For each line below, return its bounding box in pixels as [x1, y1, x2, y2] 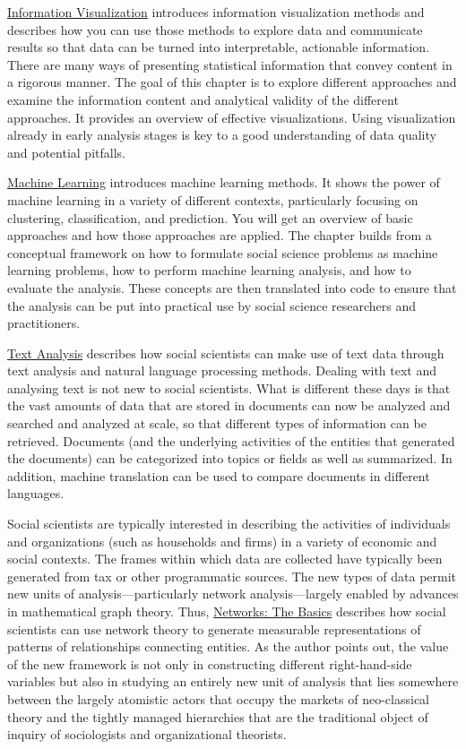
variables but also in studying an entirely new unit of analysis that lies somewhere [7, 672, 459, 691]
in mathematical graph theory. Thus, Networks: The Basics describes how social [7, 602, 446, 620]
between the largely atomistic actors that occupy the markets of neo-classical [7, 689, 429, 708]
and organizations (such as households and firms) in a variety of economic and [7, 531, 437, 550]
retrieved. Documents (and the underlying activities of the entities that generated [7, 431, 455, 450]
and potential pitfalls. [7, 142, 125, 161]
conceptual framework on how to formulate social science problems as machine [7, 243, 438, 262]
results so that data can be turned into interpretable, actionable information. [7, 38, 430, 56]
